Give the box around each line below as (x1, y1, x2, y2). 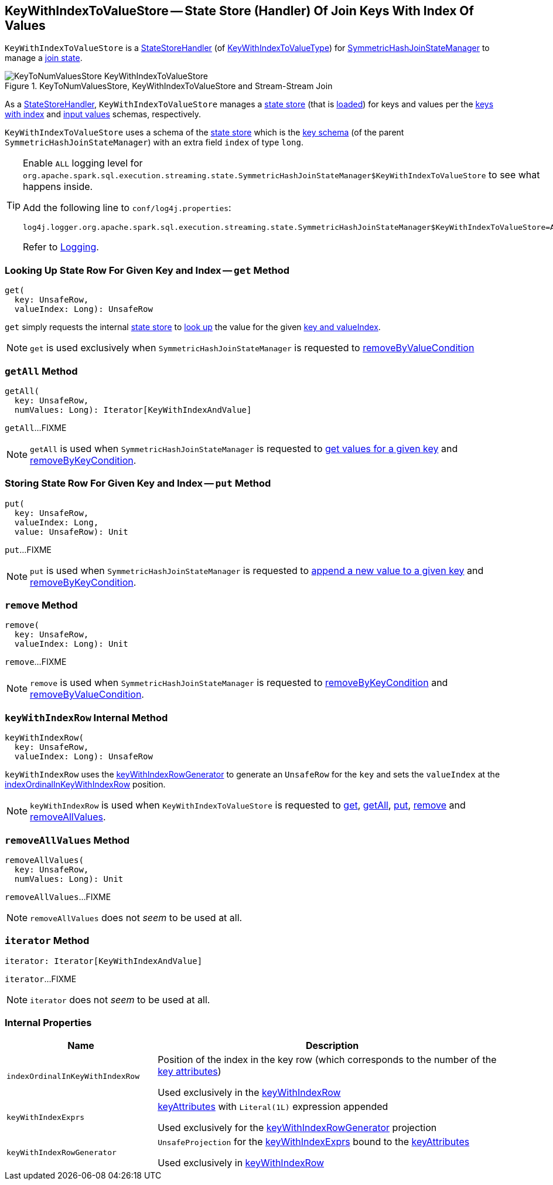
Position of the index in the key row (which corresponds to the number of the (158, 1054, 497, 1066)
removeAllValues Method (5, 834, 130, 846)
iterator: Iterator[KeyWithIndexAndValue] (5, 956, 203, 966)
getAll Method (5, 365, 78, 377)
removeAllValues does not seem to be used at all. (30, 911, 243, 923)
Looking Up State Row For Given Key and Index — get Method (5, 264, 290, 276)
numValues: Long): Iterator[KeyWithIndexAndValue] (14, 405, 252, 415)
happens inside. (23, 181, 93, 193)
